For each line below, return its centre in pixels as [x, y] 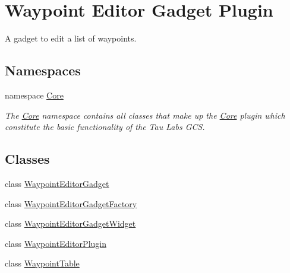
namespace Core [34, 95]
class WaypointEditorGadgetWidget [70, 223]
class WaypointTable [42, 263]
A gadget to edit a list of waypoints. [71, 38]
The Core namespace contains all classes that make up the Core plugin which [145, 115]
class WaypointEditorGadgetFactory [71, 203]
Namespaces [43, 70]
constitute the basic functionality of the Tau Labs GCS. [105, 127]
